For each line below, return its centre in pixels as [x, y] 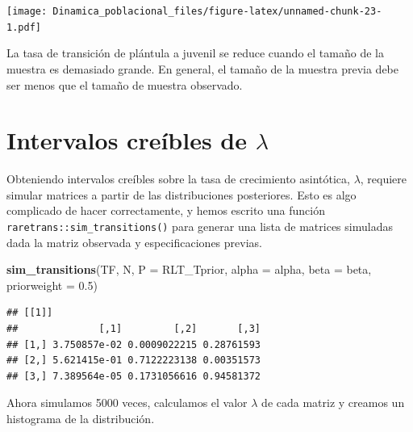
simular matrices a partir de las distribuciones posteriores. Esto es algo [181, 194]
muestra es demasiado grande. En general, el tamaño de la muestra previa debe [202, 68]
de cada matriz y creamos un [333, 403]
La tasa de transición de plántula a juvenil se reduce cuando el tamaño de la [195, 53]
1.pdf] [24, 27]
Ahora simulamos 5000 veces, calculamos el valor [127, 403]
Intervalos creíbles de [127, 140]
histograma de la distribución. [81, 418]
